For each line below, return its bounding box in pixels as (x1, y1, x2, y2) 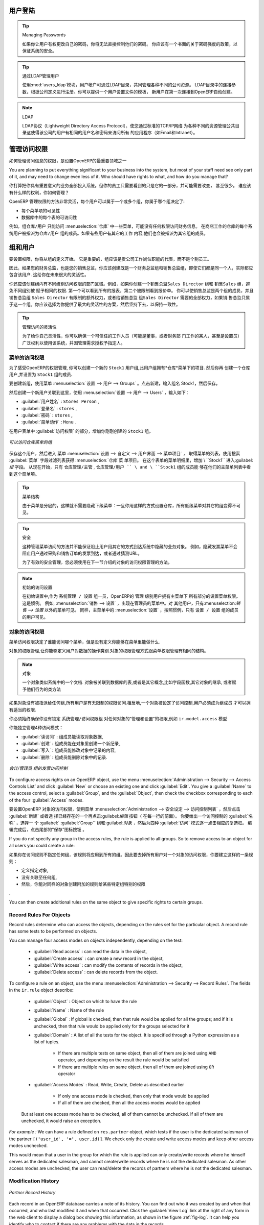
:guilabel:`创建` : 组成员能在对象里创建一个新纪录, (21, 740, 120, 747)
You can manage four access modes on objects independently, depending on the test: (9, 937, 183, 943)
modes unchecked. (9, 1143, 48, 1149)
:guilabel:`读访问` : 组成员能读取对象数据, (21, 734, 103, 739)
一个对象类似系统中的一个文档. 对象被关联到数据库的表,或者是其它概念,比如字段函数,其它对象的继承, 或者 (22, 679, 232, 686)
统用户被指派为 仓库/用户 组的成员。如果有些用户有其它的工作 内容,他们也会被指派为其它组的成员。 (9, 230, 208, 236)
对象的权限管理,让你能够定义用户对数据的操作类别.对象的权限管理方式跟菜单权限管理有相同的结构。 (9, 648, 209, 654)
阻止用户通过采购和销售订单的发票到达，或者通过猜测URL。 (22, 550, 142, 556)
